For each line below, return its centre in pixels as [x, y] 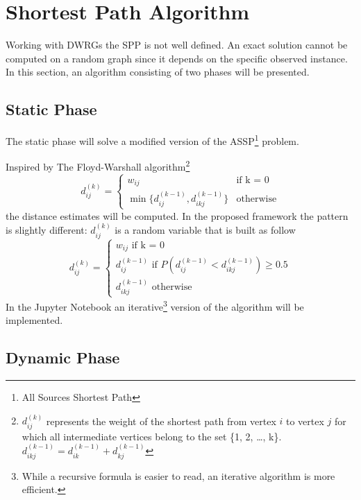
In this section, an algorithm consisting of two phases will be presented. [158, 72]
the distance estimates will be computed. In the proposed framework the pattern [177, 215]
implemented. [34, 320]
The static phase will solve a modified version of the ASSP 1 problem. [152, 140]
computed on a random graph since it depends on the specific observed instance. [177, 58]
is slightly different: [47, 230]
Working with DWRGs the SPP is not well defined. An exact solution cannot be [177, 45]
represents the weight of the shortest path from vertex [161, 421]
